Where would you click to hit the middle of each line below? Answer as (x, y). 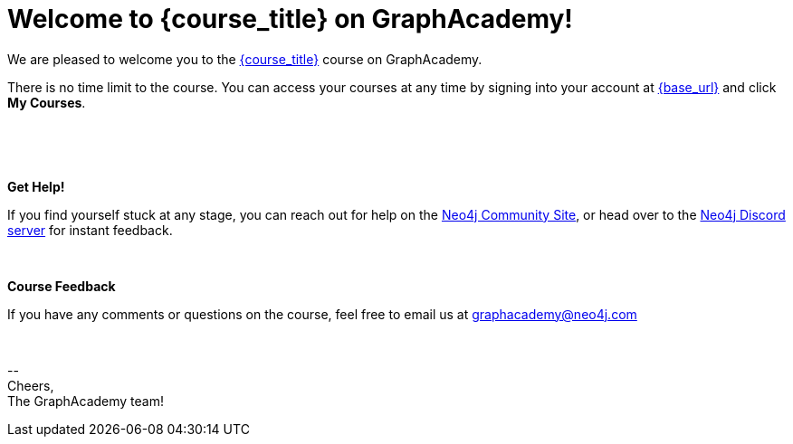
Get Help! (36, 186)
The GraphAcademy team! (86, 401)
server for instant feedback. (90, 230)
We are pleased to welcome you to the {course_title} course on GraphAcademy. (245, 59)
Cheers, (31, 385)
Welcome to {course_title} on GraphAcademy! (290, 19)
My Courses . (47, 102)
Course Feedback (62, 286)
